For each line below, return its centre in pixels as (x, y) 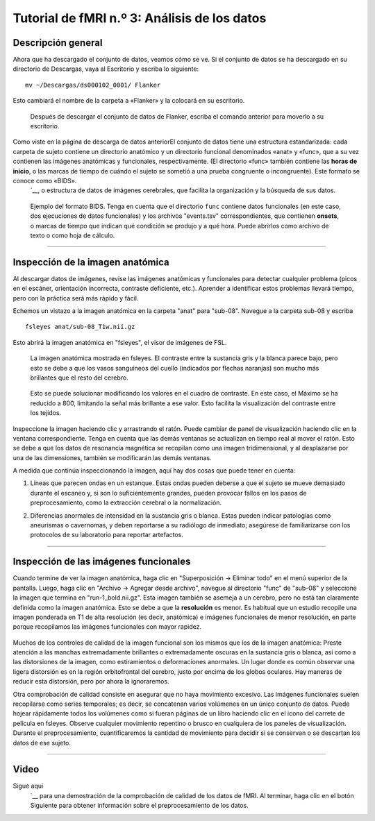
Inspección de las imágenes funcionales (102, 562)
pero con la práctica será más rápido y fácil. (76, 298)
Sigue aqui (28, 786)
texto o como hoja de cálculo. (73, 235)
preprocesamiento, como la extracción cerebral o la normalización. (126, 502)
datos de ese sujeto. (42, 743)
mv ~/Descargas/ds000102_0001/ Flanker (93, 85)
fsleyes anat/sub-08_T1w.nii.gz (80, 327)
